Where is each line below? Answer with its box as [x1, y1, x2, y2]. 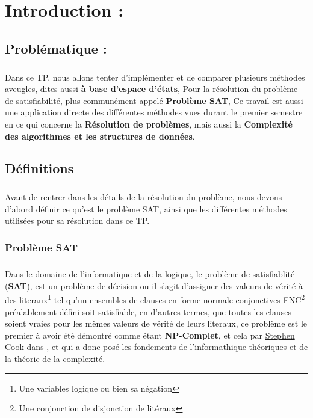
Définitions [5, 159, 74, 177]
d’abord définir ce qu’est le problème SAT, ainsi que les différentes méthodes [5, 202, 287, 215]
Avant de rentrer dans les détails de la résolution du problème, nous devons [5, 191, 282, 203]
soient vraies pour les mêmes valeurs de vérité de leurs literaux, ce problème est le [5, 317, 307, 330]
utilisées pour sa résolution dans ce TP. [5, 214, 150, 227]
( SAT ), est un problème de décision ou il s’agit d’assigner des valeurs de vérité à [5, 279, 303, 292]
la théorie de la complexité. [5, 352, 105, 365]
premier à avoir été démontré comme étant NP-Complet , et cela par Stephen [5, 328, 295, 341]
